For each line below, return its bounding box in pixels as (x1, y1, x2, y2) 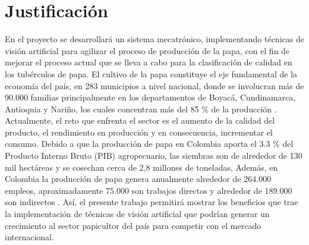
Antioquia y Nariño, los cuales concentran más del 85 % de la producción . (5, 102, 277, 115)
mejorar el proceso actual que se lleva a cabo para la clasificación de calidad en (5, 56, 292, 68)
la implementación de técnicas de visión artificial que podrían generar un (5, 208, 270, 220)
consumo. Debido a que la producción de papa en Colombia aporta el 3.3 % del (5, 137, 294, 150)
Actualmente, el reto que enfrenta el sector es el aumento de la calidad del (5, 114, 275, 127)
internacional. (5, 231, 54, 243)
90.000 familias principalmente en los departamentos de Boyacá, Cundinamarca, (5, 91, 296, 103)
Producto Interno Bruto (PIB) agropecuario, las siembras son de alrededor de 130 (5, 149, 302, 162)
